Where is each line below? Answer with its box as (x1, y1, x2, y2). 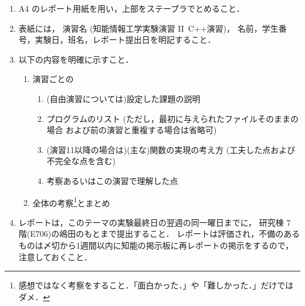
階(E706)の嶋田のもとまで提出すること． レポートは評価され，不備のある (18, 227, 300, 240)
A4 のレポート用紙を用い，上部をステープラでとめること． (18, 2, 245, 14)
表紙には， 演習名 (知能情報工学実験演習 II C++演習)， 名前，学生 (18, 22, 279, 34)
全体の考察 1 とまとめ (32, 195, 110, 209)
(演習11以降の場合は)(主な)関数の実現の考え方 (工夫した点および (46, 143, 296, 155)
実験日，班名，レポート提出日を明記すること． (35, 33, 216, 46)
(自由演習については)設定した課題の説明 (46, 92, 201, 104)
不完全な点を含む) (46, 155, 116, 167)
